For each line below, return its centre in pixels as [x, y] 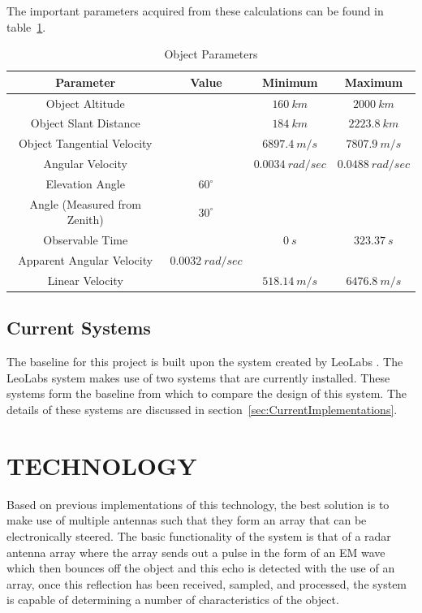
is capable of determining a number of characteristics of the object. [173, 600]
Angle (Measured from [85, 203]
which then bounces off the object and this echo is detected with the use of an [201, 568]
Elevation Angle [85, 183]
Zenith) [85, 220]
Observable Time [86, 240]
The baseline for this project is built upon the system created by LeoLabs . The [205, 362]
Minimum [290, 82]
